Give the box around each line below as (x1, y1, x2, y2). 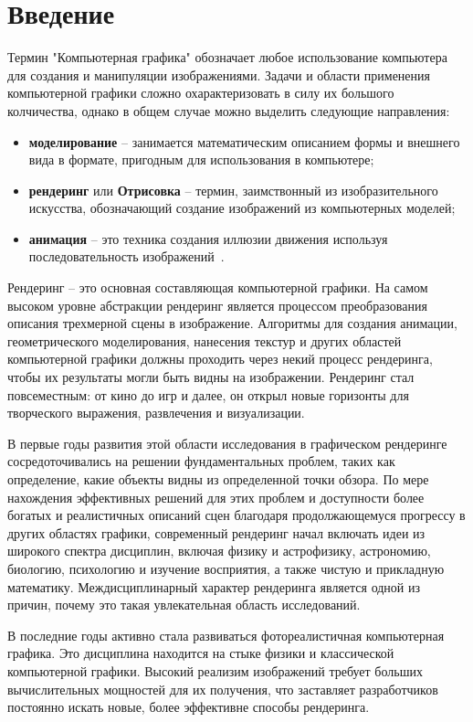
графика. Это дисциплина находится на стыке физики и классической (7, 643, 394, 663)
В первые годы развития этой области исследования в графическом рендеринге (7, 433, 447, 452)
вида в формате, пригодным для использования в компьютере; (28, 150, 374, 169)
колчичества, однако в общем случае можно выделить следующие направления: (7, 101, 450, 120)
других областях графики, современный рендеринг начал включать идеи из (7, 523, 426, 542)
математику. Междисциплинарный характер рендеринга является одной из (7, 577, 421, 596)
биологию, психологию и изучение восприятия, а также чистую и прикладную (7, 558, 445, 578)
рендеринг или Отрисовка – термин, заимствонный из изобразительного (28, 180, 438, 199)
